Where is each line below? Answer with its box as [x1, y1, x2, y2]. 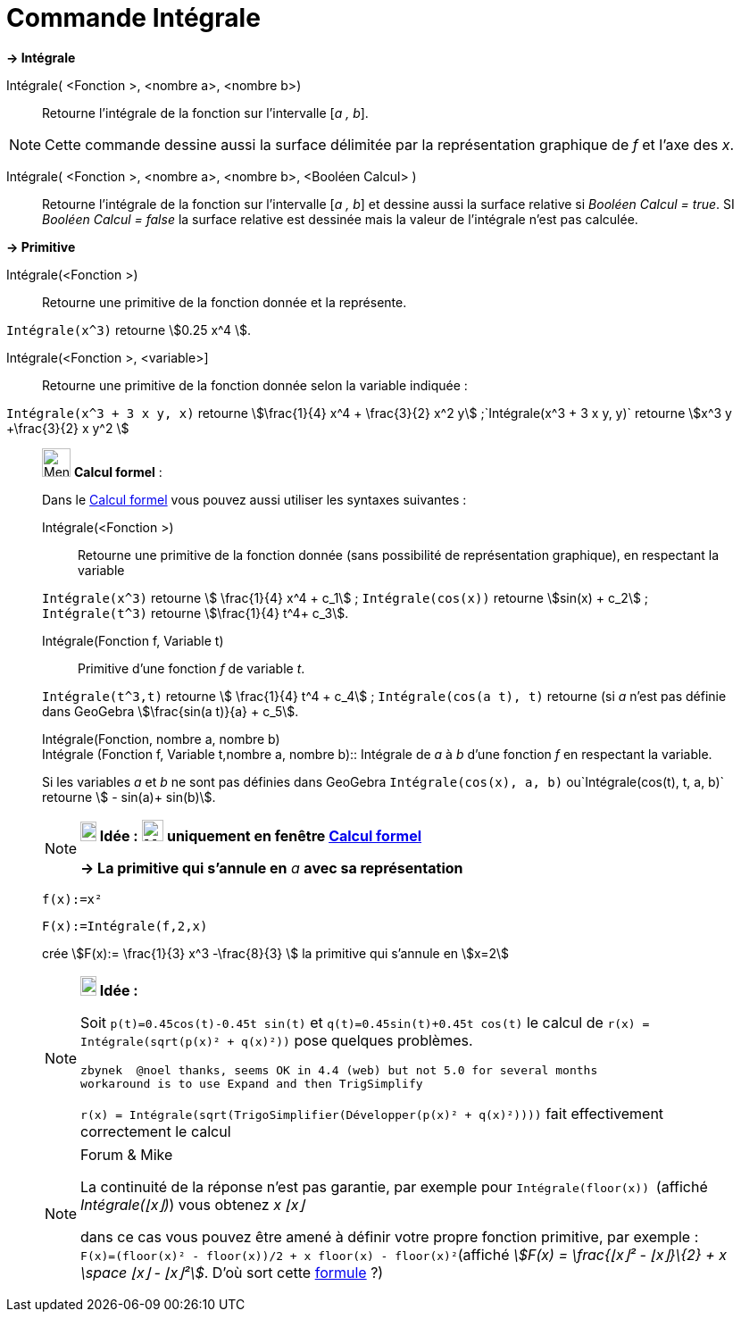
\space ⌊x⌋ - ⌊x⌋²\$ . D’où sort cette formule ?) [80, 1263, 384, 1281]
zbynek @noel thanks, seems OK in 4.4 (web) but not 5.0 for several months [80, 1063, 598, 1077]
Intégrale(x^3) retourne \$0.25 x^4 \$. [6, 321, 252, 338]
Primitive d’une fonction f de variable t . [78, 660, 305, 676]
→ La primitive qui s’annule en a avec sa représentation [80, 858, 463, 877]
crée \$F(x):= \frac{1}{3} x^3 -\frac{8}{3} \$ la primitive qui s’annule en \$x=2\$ [42, 945, 510, 961]
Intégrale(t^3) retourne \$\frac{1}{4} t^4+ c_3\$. [42, 605, 349, 621]
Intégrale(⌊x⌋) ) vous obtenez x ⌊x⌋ [80, 1195, 304, 1214]
